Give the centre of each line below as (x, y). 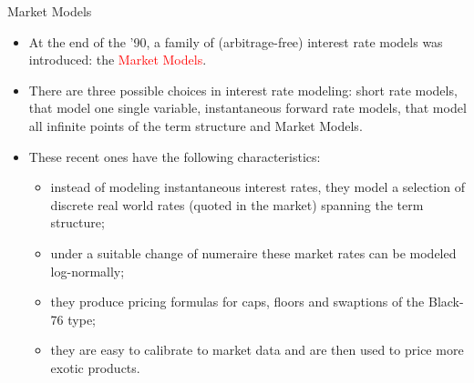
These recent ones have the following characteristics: (175, 156)
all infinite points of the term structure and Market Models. (196, 125)
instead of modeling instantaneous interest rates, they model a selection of (258, 187)
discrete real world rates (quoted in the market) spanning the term (237, 204)
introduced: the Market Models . (118, 60)
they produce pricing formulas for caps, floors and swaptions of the (237, 302)
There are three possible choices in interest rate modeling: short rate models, (243, 90)
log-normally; (88, 271)
